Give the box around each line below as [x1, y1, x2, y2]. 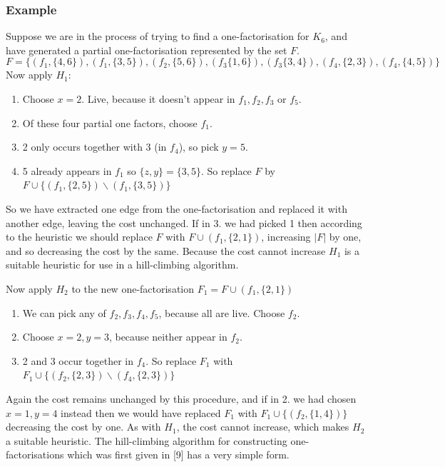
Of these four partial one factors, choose [22, 115, 198, 130]
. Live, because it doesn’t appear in [81, 91, 235, 106]
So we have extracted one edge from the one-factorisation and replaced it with [6, 201, 347, 216]
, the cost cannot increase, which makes [176, 419, 349, 434]
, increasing [261, 229, 311, 244]
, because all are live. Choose [158, 305, 285, 320]
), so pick [178, 139, 219, 154]
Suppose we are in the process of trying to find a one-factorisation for [6, 29, 310, 44]
